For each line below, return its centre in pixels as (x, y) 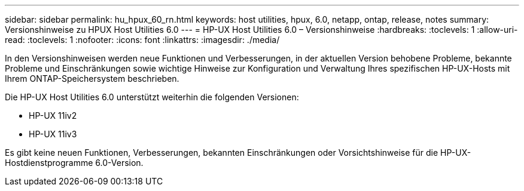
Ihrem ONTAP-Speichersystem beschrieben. (92, 78)
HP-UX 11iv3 (53, 134)
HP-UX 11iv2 (53, 115)
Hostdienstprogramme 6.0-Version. (74, 163)
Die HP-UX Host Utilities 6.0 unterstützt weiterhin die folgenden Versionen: (152, 97)
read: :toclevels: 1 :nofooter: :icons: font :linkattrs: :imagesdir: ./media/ (142, 40)
